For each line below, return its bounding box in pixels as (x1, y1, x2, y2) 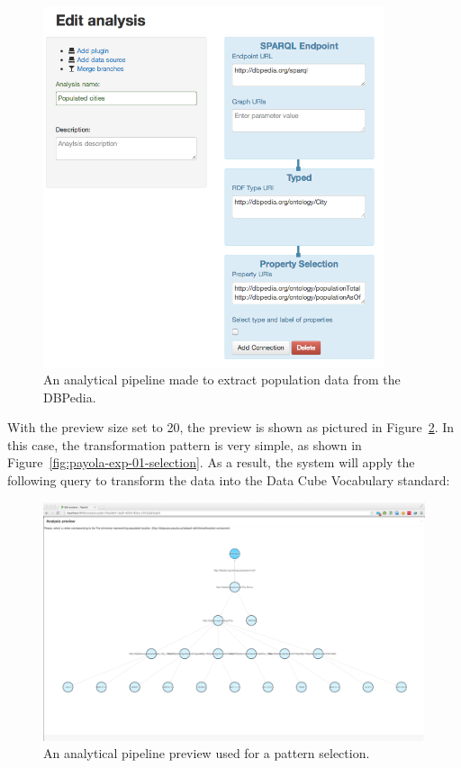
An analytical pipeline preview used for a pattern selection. (43, 744, 370, 763)
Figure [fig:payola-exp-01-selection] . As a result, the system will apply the (7, 453, 415, 472)
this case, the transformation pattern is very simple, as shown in (7, 435, 362, 454)
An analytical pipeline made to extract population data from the (43, 370, 401, 389)
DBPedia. (43, 387, 96, 406)
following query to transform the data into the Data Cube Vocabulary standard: (7, 471, 450, 490)
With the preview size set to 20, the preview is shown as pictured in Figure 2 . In (7, 418, 455, 437)
